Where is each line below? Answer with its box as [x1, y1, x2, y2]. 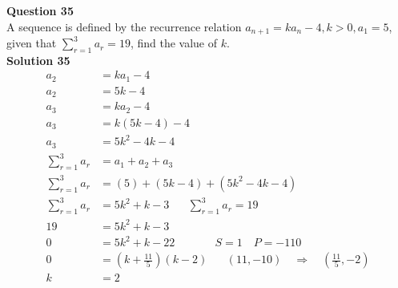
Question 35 [6, 2, 74, 18]
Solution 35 [6, 51, 70, 68]
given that [6, 34, 57, 51]
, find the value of [130, 34, 218, 51]
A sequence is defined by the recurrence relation [6, 18, 242, 34]
